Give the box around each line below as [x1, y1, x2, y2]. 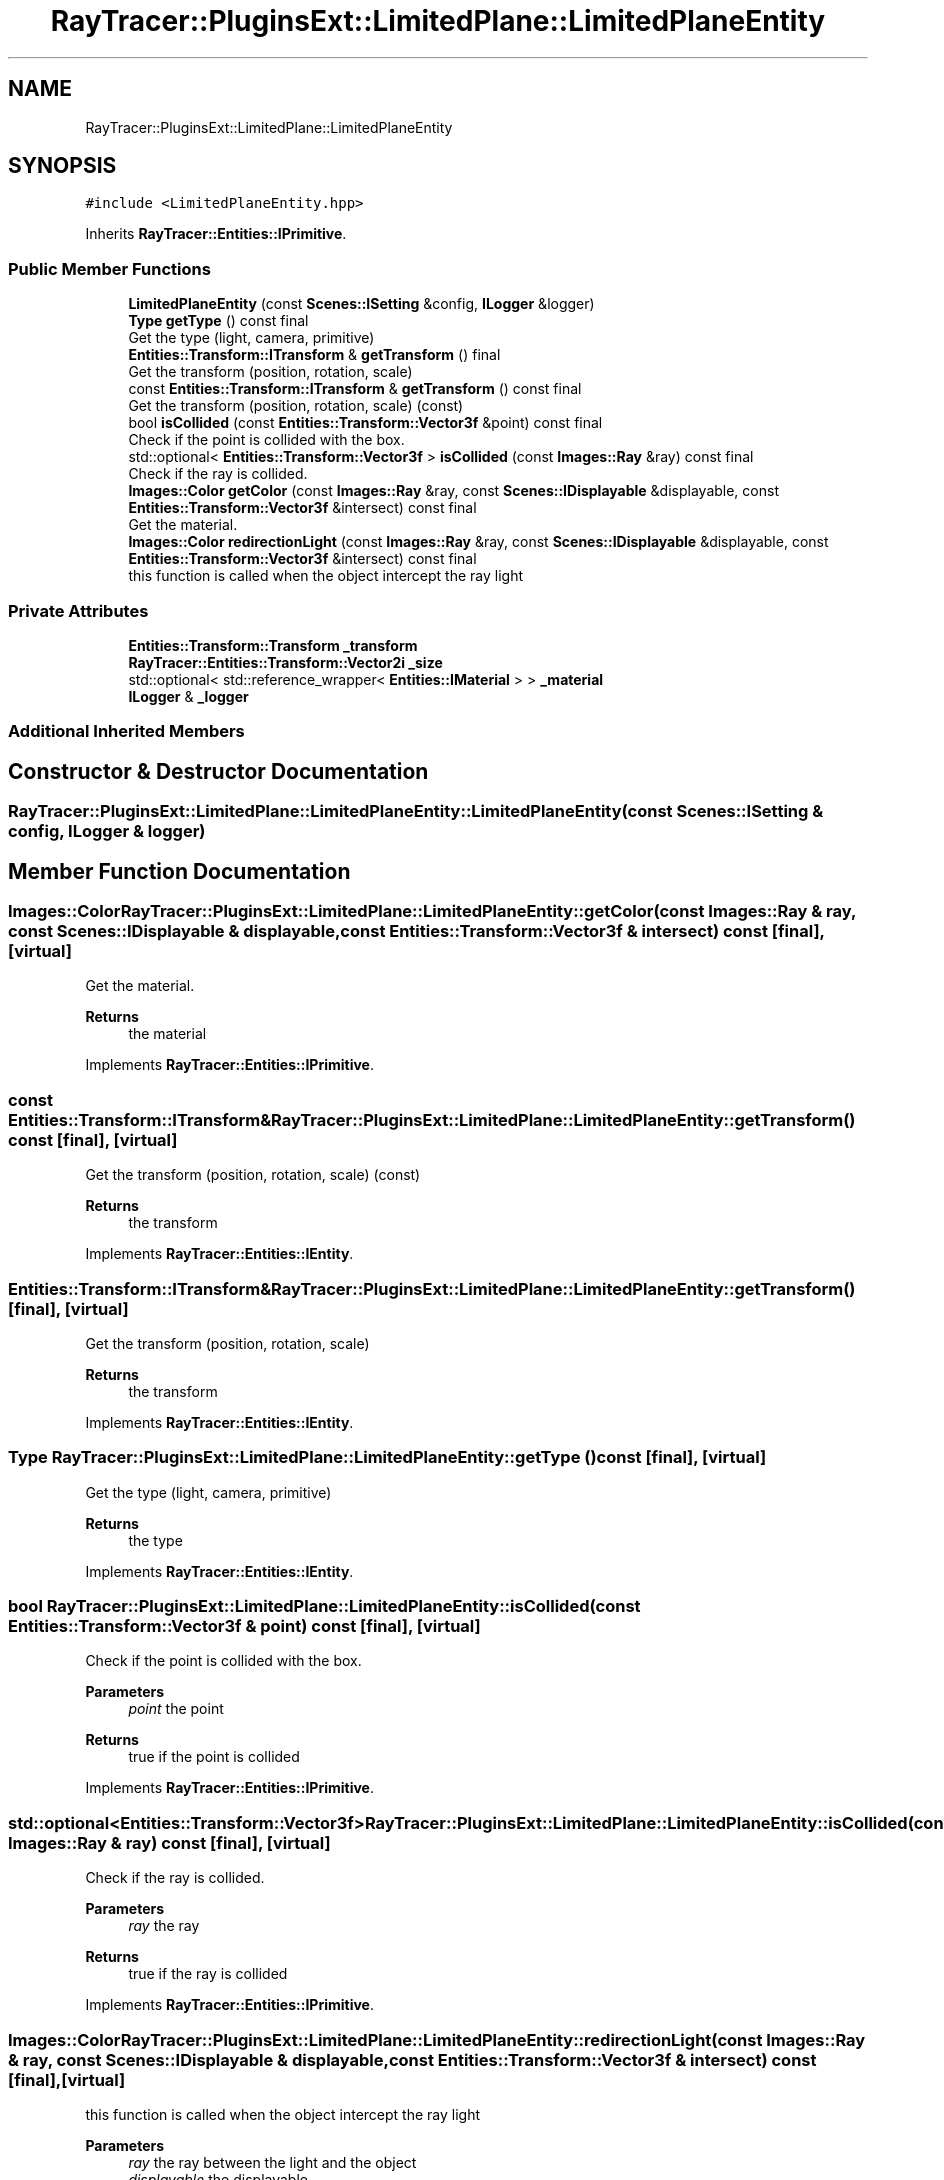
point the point [128, 1700, 224, 1718]
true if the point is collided [128, 1748, 300, 1766]
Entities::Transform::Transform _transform [128, 636, 418, 654]
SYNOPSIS [8, 153, 117, 179]
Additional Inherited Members [8, 721, 245, 742]
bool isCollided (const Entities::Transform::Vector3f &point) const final [128, 414, 603, 432]
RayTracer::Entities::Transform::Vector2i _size [128, 653, 443, 671]
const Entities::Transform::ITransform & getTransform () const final [128, 380, 582, 398]
